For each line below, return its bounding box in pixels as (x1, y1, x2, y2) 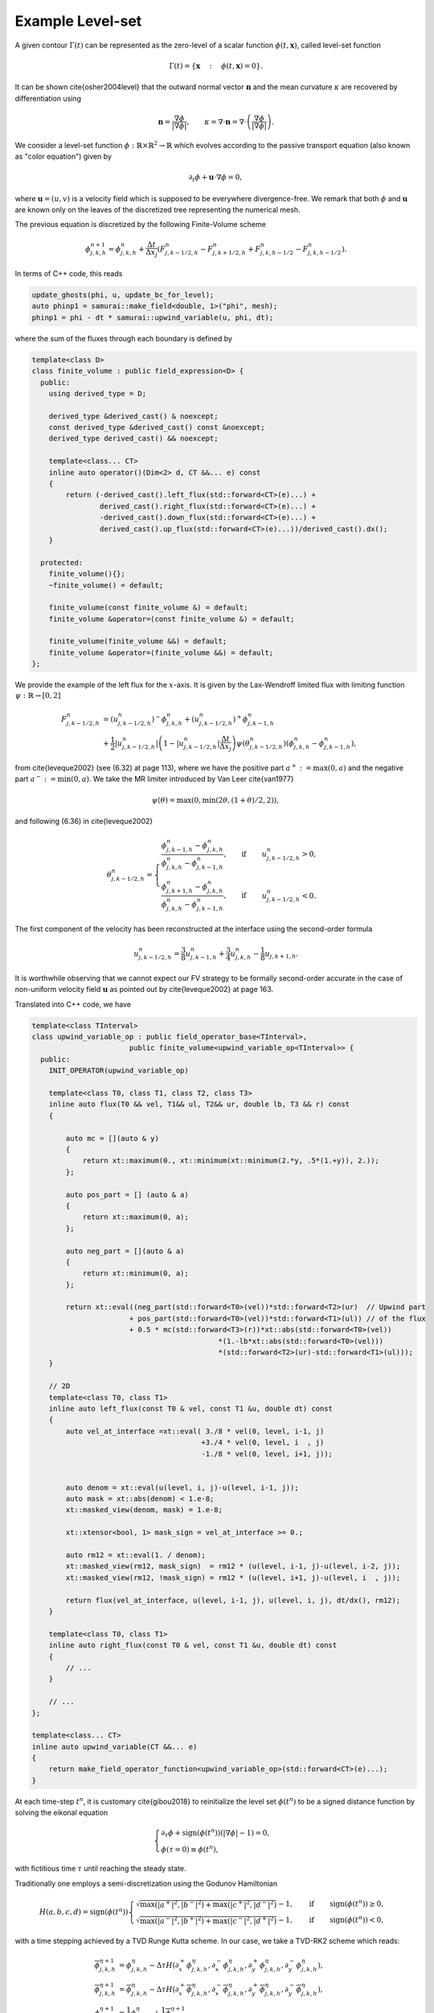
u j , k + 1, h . (264, 949, 299, 960)
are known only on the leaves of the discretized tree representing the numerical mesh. (14, 205, 301, 215)
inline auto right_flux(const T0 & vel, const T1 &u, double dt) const (48, 1641, 338, 1650)
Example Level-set (14, 12, 142, 30)
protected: (40, 558, 84, 567)
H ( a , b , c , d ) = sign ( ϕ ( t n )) (39, 1906, 129, 1916)
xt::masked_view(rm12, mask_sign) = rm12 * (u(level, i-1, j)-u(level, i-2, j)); (65, 1562, 401, 1571)
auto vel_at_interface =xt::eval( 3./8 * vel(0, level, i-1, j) (65, 1426, 325, 1436)
